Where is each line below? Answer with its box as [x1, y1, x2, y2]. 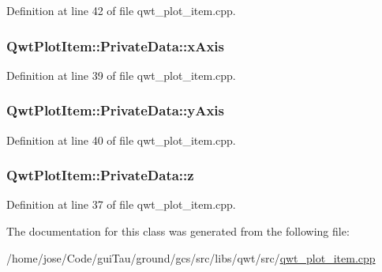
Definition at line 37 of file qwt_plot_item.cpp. [6, 196, 236, 213]
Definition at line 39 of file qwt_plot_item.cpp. [6, 66, 236, 83]
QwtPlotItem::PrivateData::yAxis [6, 100, 224, 120]
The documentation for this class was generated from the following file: [6, 223, 350, 240]
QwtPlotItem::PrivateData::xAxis [6, 36, 224, 55]
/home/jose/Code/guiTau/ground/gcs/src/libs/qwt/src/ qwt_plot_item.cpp [6, 249, 376, 266]
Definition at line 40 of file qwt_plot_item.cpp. [6, 131, 236, 148]
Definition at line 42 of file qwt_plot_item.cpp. [6, 2, 236, 18]
